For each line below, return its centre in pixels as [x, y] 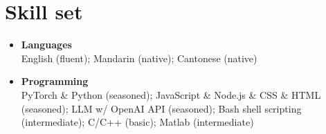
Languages [46, 45]
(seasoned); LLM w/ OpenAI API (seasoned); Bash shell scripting [161, 108]
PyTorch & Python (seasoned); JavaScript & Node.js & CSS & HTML [171, 94]
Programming [55, 81]
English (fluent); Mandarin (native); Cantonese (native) [139, 58]
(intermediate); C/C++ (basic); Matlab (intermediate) [137, 122]
